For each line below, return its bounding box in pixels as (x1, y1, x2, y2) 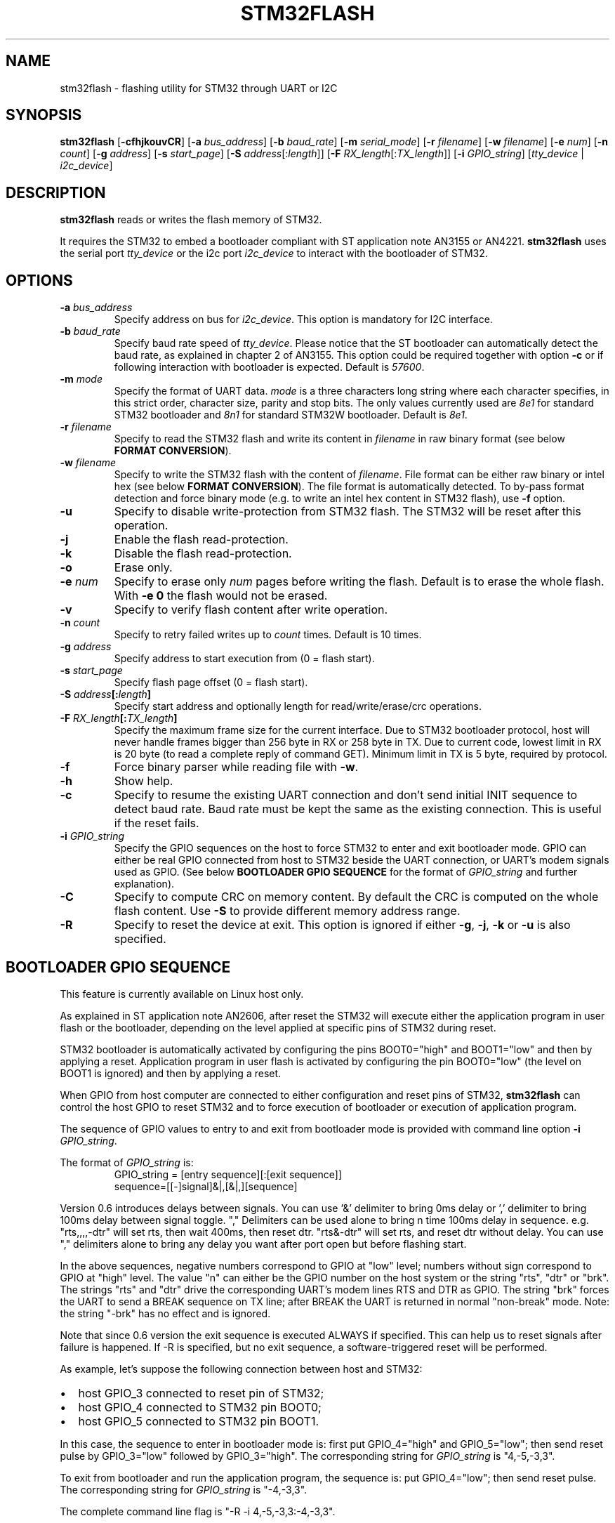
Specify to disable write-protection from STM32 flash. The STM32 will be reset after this (114, 504, 581, 519)
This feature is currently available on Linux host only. (60, 987, 304, 1000)
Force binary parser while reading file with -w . (114, 760, 359, 774)
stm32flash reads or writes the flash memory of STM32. (60, 213, 322, 226)
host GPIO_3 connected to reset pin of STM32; (78, 1385, 324, 1400)
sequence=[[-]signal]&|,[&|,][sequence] (114, 1180, 298, 1192)
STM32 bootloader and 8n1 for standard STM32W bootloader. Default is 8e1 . (114, 409, 468, 421)
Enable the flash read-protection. (114, 532, 289, 547)
